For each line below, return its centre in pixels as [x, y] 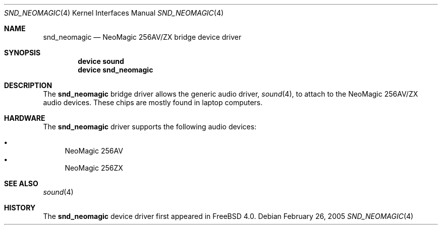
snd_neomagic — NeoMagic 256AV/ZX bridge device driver [142, 37]
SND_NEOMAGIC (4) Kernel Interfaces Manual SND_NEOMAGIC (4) [114, 13]
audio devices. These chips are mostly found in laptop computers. [153, 102]
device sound [101, 61]
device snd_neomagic [116, 70]
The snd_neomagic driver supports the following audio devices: [150, 127]
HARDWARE [25, 118]
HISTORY [20, 208]
